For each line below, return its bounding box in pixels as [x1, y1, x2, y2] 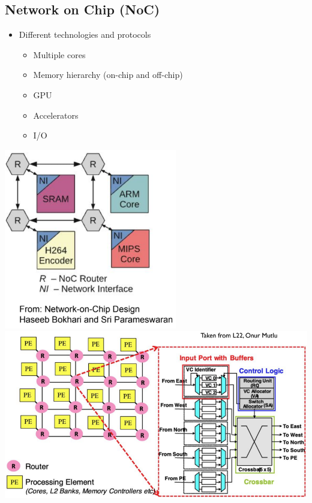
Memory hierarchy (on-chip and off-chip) [33, 68, 183, 81]
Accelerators [33, 109, 79, 121]
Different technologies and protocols [19, 28, 151, 41]
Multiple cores [33, 48, 86, 61]
